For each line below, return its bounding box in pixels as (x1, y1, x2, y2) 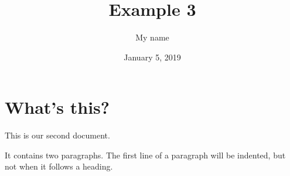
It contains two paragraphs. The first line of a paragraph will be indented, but (5, 148, 286, 161)
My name (135, 31, 169, 43)
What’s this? (5, 95, 110, 119)
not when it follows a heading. (5, 160, 113, 172)
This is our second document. (5, 129, 110, 141)
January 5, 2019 (124, 50, 181, 63)
